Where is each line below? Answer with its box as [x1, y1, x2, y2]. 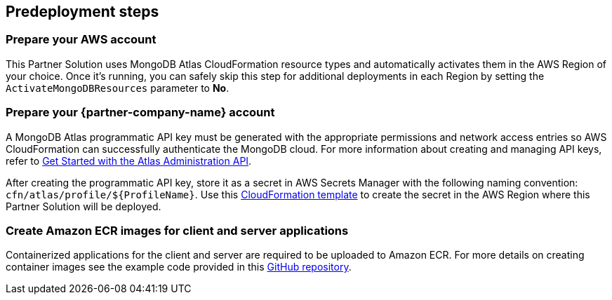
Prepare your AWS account [6, 32, 157, 47]
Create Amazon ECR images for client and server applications [6, 223, 349, 238]
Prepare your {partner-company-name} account [6, 105, 275, 120]
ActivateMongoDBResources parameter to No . [6, 81, 229, 94]
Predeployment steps [6, 3, 159, 20]
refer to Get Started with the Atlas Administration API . [6, 154, 252, 167]
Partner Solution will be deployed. [6, 200, 161, 212]
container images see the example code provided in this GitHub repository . [6, 261, 352, 273]
